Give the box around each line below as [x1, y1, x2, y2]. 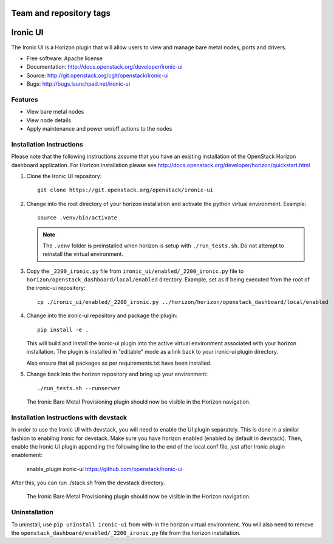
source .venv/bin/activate [37, 215, 118, 221]
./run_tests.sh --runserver [37, 385, 121, 391]
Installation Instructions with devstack [11, 413, 128, 422]
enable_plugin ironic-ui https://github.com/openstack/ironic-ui [26, 465, 182, 472]
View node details [26, 116, 72, 124]
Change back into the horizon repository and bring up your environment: [26, 371, 208, 378]
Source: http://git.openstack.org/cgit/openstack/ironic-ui [26, 72, 169, 79]
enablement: [11, 452, 43, 459]
